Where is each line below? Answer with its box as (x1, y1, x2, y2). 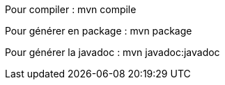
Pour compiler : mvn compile (5, 3, 137, 15)
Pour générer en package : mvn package (5, 25, 192, 37)
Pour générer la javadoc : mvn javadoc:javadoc (5, 46, 220, 58)
